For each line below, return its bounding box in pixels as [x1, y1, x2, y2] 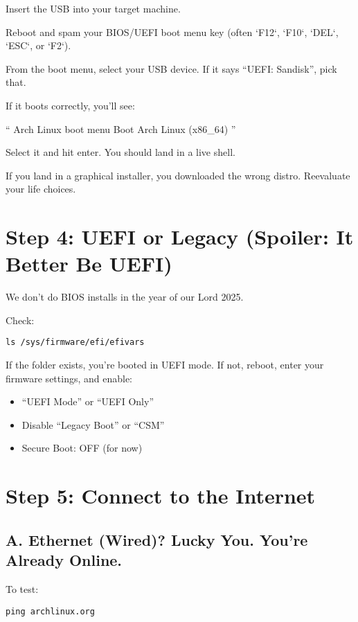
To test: [6, 582, 39, 596]
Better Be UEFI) [6, 249, 172, 278]
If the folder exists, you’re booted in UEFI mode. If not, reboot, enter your [6, 357, 324, 372]
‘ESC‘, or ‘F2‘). [6, 38, 71, 53]
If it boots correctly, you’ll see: [6, 98, 135, 112]
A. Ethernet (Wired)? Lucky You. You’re [6, 528, 308, 550]
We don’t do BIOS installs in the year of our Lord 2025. [6, 290, 244, 304]
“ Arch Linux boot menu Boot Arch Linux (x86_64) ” [6, 121, 236, 136]
